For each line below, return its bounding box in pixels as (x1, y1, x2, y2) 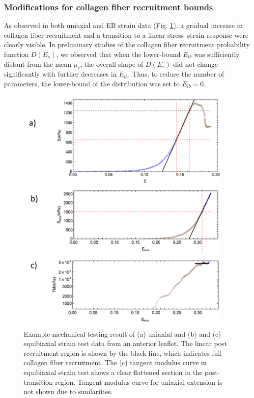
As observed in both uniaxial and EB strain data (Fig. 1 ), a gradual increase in (4, 20, 243, 30)
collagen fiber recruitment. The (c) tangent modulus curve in (24, 357, 207, 368)
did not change (173, 58, 218, 69)
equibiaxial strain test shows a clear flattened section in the (24, 367, 203, 377)
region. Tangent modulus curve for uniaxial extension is (55, 376, 223, 387)
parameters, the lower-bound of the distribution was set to (4, 78, 180, 88)
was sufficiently (194, 49, 240, 59)
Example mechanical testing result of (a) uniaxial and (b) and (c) (24, 328, 221, 339)
